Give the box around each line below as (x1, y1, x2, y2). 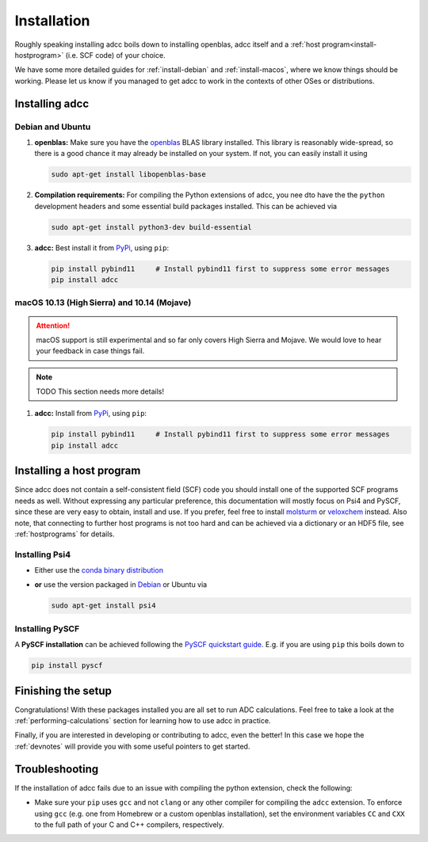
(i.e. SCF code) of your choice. (65, 50, 166, 59)
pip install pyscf (31, 661, 103, 670)
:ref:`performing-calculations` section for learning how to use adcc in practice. (14, 716, 271, 726)
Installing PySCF (14, 623, 80, 634)
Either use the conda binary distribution (34, 566, 164, 575)
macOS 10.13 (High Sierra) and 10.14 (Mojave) (14, 297, 192, 308)
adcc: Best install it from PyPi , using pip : (34, 242, 170, 253)
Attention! (36, 321, 71, 330)
